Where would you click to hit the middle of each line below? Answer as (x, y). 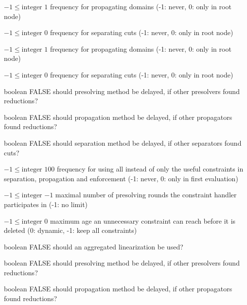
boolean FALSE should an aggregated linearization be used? (94, 246)
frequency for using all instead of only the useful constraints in (150, 169)
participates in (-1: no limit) (46, 204)
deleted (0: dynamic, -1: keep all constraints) (71, 230)
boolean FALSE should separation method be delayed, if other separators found (123, 143)
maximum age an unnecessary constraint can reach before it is (143, 220)
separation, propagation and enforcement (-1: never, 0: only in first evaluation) (121, 178)
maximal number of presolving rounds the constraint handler (146, 195)
